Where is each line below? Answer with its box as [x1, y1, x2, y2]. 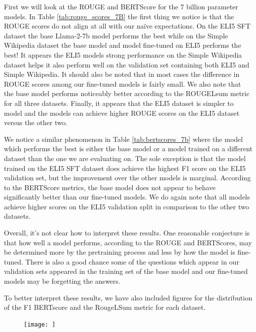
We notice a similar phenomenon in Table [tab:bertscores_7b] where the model [4, 133, 243, 144]
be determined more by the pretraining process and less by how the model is [4, 247, 235, 257]
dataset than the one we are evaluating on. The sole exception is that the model [4, 153, 246, 163]
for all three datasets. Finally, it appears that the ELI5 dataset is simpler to [4, 98, 234, 108]
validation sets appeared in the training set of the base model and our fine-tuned [4, 266, 248, 276]
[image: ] [24, 321, 56, 328]
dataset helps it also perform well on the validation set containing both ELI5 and [4, 59, 250, 69]
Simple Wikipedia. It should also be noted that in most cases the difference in [4, 69, 240, 79]
